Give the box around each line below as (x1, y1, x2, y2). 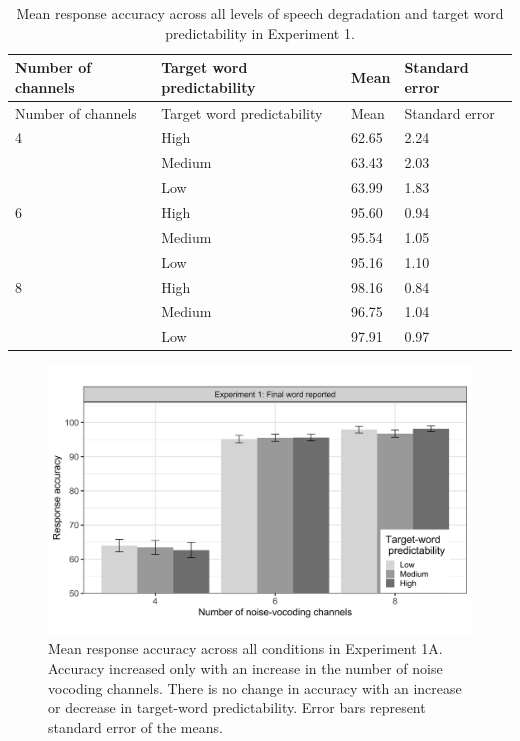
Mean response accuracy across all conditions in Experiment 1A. (48, 638, 443, 659)
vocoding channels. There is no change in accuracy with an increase (48, 677, 462, 698)
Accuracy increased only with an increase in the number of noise (48, 658, 443, 679)
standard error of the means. (48, 716, 223, 737)
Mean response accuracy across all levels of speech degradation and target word (16, 3, 504, 23)
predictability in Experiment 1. (165, 22, 355, 43)
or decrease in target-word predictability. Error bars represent (48, 697, 426, 718)
